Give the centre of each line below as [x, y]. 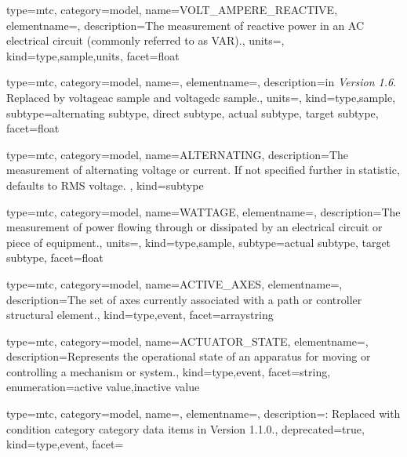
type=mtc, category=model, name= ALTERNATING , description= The [178, 154]
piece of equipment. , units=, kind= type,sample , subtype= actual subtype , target [199, 242]
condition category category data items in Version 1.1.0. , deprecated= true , [185, 428]
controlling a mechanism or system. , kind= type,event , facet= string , [169, 371]
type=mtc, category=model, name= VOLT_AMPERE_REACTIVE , [172, 9]
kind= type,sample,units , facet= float [93, 55]
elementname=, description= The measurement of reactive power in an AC [185, 25]
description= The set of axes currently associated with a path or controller [184, 299]
